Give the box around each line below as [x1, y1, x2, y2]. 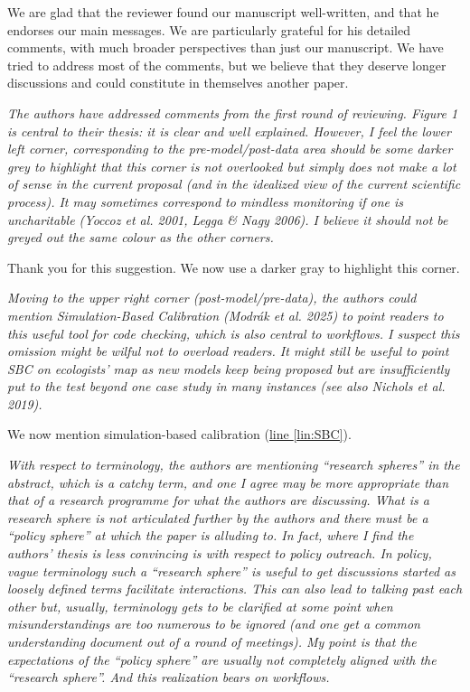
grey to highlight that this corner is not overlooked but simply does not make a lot [7, 156, 456, 175]
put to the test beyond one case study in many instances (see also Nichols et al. [7, 377, 446, 396]
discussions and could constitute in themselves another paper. [7, 73, 349, 92]
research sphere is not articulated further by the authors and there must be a [7, 508, 428, 527]
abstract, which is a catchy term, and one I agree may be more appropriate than [7, 472, 449, 491]
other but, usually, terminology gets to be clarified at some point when [7, 596, 393, 615]
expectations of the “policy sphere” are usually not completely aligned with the [7, 650, 437, 669]
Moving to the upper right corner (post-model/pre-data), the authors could [7, 288, 417, 307]
